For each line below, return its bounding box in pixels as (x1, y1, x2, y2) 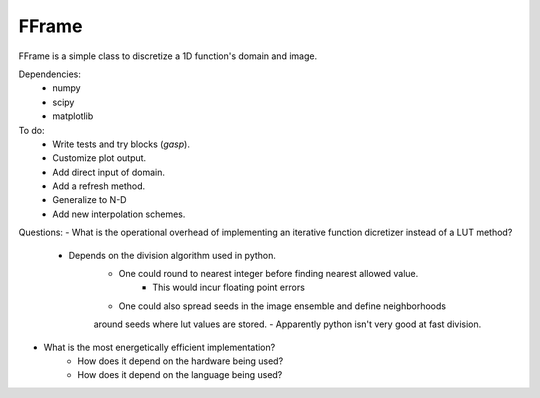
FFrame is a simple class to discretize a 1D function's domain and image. (18, 50, 318, 62)
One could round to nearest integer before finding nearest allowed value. (118, 268, 419, 280)
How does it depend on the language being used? (77, 369, 283, 381)
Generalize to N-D (52, 194, 127, 206)
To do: (18, 124, 45, 136)
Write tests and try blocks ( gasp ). (52, 138, 190, 150)
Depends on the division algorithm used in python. (68, 249, 277, 261)
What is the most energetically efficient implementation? (43, 341, 276, 353)
